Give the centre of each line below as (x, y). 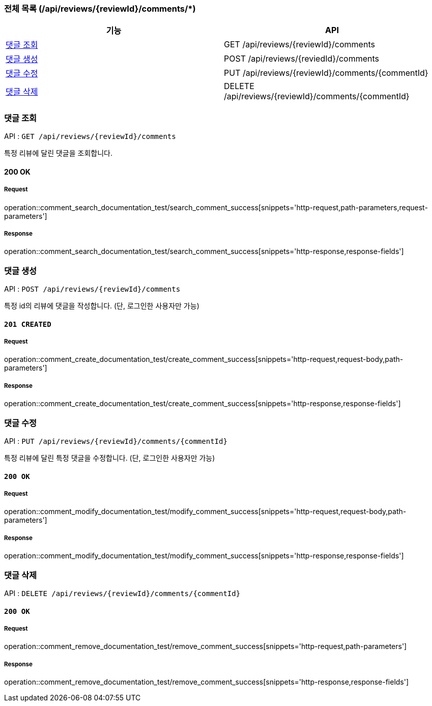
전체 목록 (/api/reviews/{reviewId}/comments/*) (100, 9)
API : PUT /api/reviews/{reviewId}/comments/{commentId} (116, 441)
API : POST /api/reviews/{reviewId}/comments (92, 289)
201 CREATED (28, 324)
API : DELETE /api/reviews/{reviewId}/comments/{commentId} (122, 593)
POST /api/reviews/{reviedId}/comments (301, 59)
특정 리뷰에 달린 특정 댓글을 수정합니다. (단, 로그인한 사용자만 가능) (110, 458)
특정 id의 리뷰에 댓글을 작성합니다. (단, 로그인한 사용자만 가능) (102, 306)
